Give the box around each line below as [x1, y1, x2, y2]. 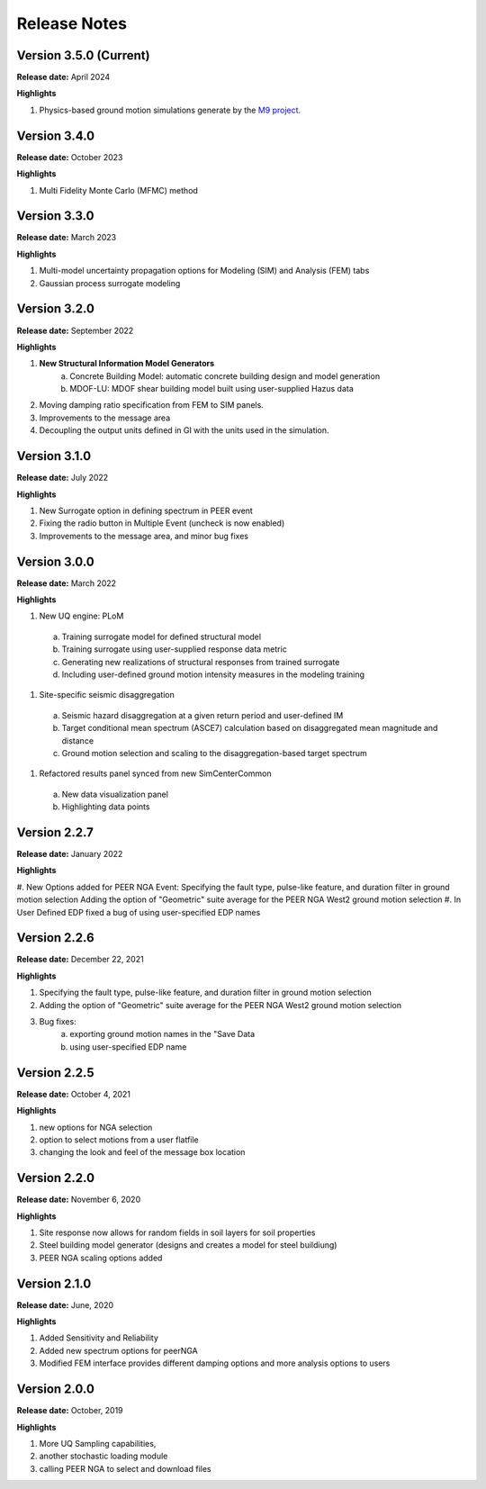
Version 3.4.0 [16, 128, 95, 143]
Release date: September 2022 [16, 325, 134, 336]
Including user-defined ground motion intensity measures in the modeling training [61, 669, 364, 680]
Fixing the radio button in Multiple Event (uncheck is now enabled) [39, 518, 285, 528]
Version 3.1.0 [16, 448, 92, 464]
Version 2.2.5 [16, 1065, 94, 1080]
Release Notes [16, 14, 128, 33]
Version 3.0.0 [16, 554, 94, 569]
